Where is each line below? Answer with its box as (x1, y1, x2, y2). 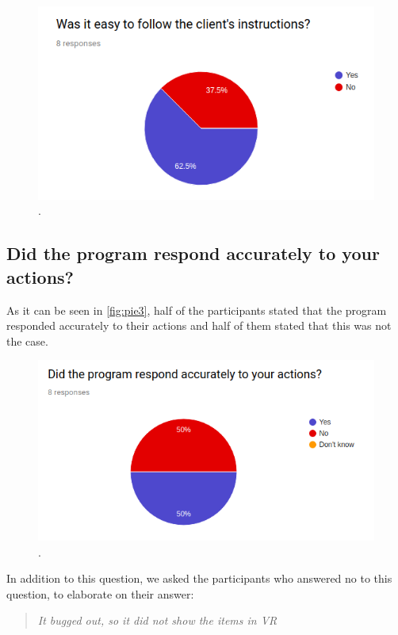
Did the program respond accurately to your (6, 241, 380, 266)
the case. (6, 332, 48, 349)
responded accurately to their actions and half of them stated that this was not (6, 317, 392, 334)
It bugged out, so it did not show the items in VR (37, 612, 277, 629)
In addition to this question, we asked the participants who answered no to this (6, 570, 392, 587)
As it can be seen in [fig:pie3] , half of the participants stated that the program (6, 301, 387, 318)
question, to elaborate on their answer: (6, 585, 194, 602)
